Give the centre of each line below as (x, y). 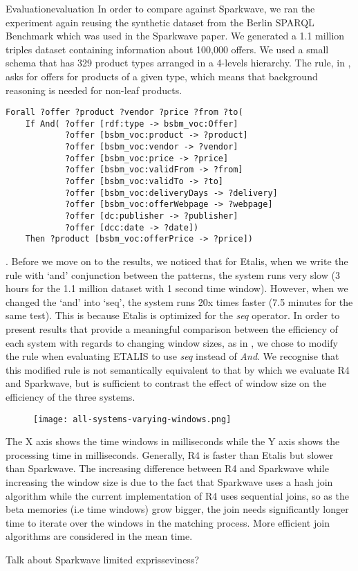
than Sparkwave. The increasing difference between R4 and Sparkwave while (167, 468)
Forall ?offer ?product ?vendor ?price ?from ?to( (124, 112)
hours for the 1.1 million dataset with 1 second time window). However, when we (177, 288)
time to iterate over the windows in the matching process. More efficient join (168, 522)
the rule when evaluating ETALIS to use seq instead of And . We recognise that (172, 356)
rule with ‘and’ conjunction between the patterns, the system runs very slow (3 (173, 274)
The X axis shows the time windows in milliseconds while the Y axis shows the (173, 441)
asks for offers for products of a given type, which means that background (162, 76)
